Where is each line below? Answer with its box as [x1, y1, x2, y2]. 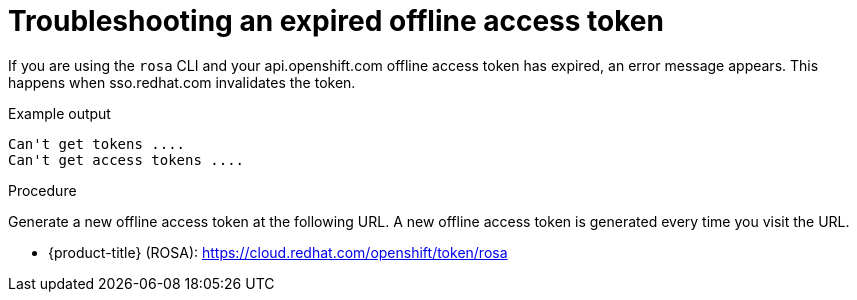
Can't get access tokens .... [8, 151, 245, 168]
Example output [8, 104, 111, 122]
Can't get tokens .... [8, 135, 186, 152]
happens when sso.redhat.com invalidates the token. [8, 73, 356, 91]
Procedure [8, 181, 77, 199]
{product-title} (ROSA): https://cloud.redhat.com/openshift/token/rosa [48, 243, 508, 261]
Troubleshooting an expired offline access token [8, 4, 664, 38]
